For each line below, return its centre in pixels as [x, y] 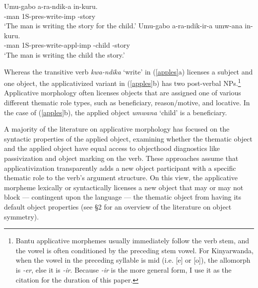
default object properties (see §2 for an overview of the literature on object [118, 206]
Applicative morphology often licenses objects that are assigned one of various [123, 93]
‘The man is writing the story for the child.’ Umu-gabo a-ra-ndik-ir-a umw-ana [123, 26]
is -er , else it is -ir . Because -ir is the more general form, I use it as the [124, 269]
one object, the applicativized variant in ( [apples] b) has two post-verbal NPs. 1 [123, 82]
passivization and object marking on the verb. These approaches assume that [121, 158]
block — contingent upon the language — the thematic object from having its [123, 197]
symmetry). [22, 216]
